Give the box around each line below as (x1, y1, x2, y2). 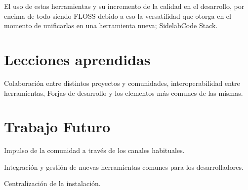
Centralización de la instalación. (4, 178, 101, 189)
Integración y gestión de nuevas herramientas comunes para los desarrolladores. (4, 161, 244, 172)
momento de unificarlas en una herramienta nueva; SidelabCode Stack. (4, 20, 218, 31)
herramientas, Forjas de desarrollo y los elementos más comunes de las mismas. (4, 87, 243, 98)
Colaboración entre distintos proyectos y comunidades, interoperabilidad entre (4, 77, 240, 88)
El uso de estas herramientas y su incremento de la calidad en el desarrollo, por (4, 1, 245, 11)
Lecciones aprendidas (4, 49, 151, 69)
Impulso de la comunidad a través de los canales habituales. (4, 145, 185, 155)
